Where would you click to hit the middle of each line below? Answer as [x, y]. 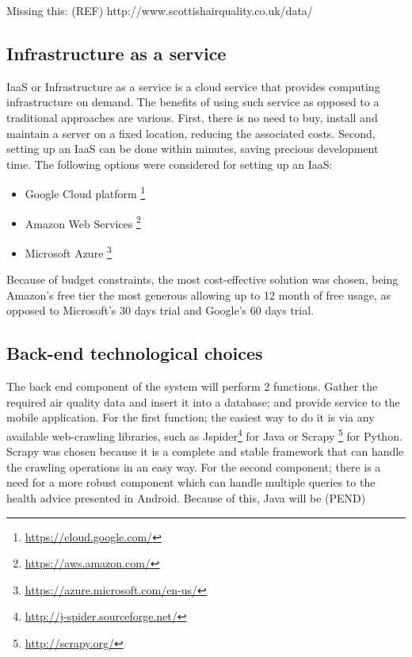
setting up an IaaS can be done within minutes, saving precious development [193, 149]
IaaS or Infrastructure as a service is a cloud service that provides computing [193, 86]
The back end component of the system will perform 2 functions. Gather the [192, 386]
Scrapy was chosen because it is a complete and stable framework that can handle [205, 451]
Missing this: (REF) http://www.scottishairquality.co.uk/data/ [160, 10]
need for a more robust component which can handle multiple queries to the [191, 482]
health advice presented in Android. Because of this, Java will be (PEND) [186, 497]
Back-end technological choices [135, 353]
